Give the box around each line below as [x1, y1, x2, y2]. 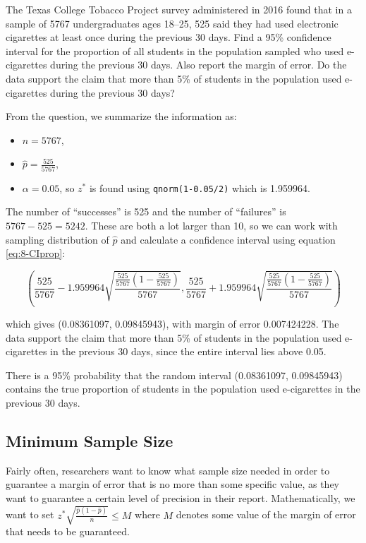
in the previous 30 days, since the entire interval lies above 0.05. [50, 344, 327, 359]
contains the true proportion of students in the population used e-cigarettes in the [6, 381, 360, 396]
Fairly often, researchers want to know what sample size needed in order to [6, 463, 330, 477]
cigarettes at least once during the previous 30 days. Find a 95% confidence [6, 30, 331, 44]
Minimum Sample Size [6, 429, 173, 451]
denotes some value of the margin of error [176, 507, 356, 522]
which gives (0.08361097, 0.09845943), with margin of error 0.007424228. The [6, 316, 339, 330]
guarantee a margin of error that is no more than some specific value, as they [6, 477, 340, 491]
